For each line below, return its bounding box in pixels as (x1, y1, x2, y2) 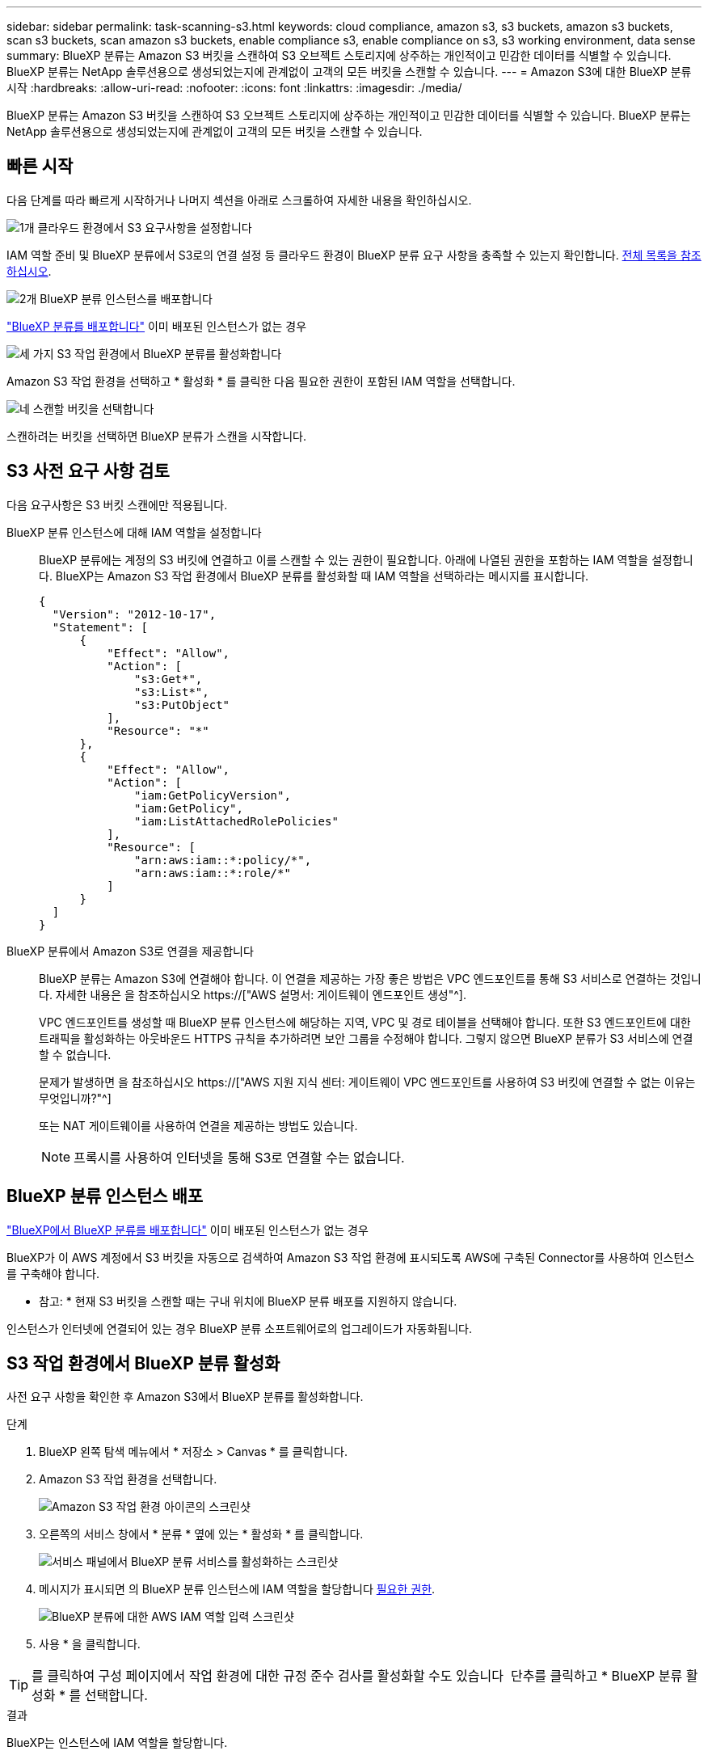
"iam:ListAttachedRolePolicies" (134, 814, 339, 828)
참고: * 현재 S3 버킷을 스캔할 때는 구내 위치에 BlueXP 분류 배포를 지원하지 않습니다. (39, 1293, 457, 1308)
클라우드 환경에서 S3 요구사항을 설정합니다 (37, 220, 252, 234)
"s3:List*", (134, 685, 209, 698)
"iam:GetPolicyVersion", (134, 788, 291, 802)
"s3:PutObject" (134, 698, 230, 711)
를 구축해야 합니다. (6, 1266, 99, 1280)
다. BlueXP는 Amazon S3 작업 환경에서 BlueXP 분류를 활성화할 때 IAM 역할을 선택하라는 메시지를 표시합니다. (39, 568, 589, 583)
